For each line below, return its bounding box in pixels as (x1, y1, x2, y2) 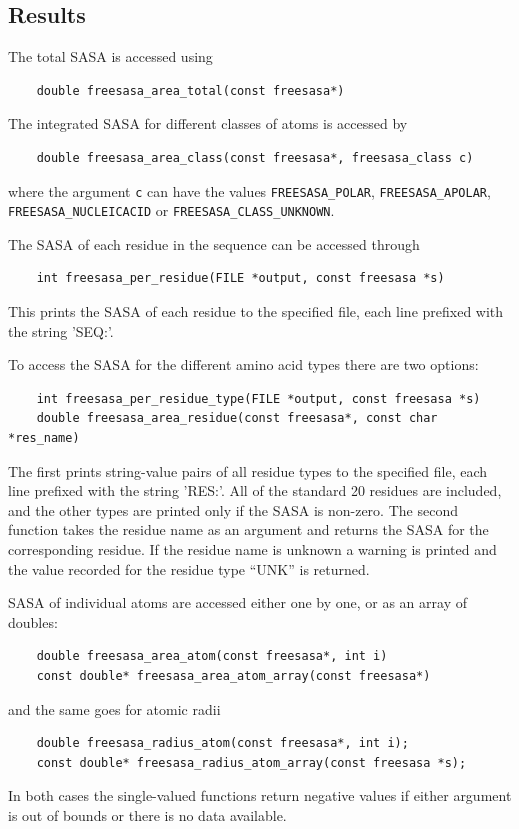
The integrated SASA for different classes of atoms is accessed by (8, 113, 408, 134)
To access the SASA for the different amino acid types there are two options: (8, 354, 479, 375)
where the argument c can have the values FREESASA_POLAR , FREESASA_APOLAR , (8, 180, 491, 201)
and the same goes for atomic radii (8, 698, 221, 719)
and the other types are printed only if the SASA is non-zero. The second (8, 499, 458, 520)
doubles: (8, 611, 58, 632)
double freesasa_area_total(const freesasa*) (36, 83, 345, 98)
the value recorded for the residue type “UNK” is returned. (8, 558, 370, 579)
